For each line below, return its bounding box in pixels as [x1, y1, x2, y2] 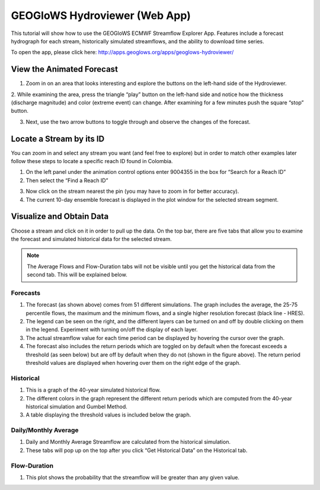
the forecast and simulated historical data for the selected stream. [11, 235, 172, 243]
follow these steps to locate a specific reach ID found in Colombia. [11, 158, 173, 165]
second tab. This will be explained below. [27, 271, 127, 278]
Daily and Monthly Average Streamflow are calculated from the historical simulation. [25, 438, 231, 446]
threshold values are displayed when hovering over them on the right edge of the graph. [25, 359, 241, 366]
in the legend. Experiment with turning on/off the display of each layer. [25, 326, 198, 333]
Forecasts [11, 288, 41, 297]
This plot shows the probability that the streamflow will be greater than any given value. [25, 473, 240, 481]
